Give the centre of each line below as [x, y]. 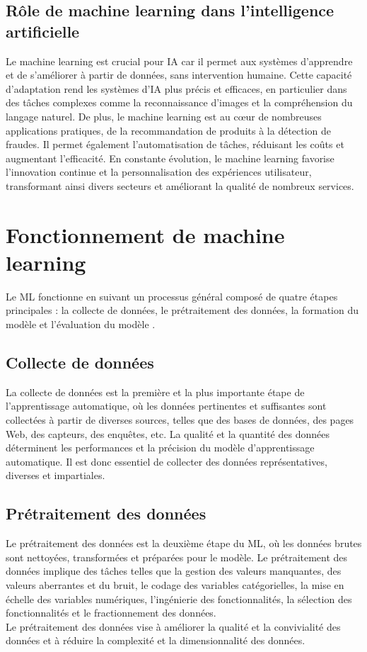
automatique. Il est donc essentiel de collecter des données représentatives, [167, 461]
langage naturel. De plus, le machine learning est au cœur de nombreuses [164, 116]
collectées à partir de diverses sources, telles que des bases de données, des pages [180, 420]
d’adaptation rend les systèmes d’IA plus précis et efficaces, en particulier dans [176, 88]
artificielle [43, 31]
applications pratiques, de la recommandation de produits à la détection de [169, 130]
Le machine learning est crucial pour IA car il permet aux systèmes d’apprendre [179, 61]
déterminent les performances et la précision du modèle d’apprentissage [160, 448]
